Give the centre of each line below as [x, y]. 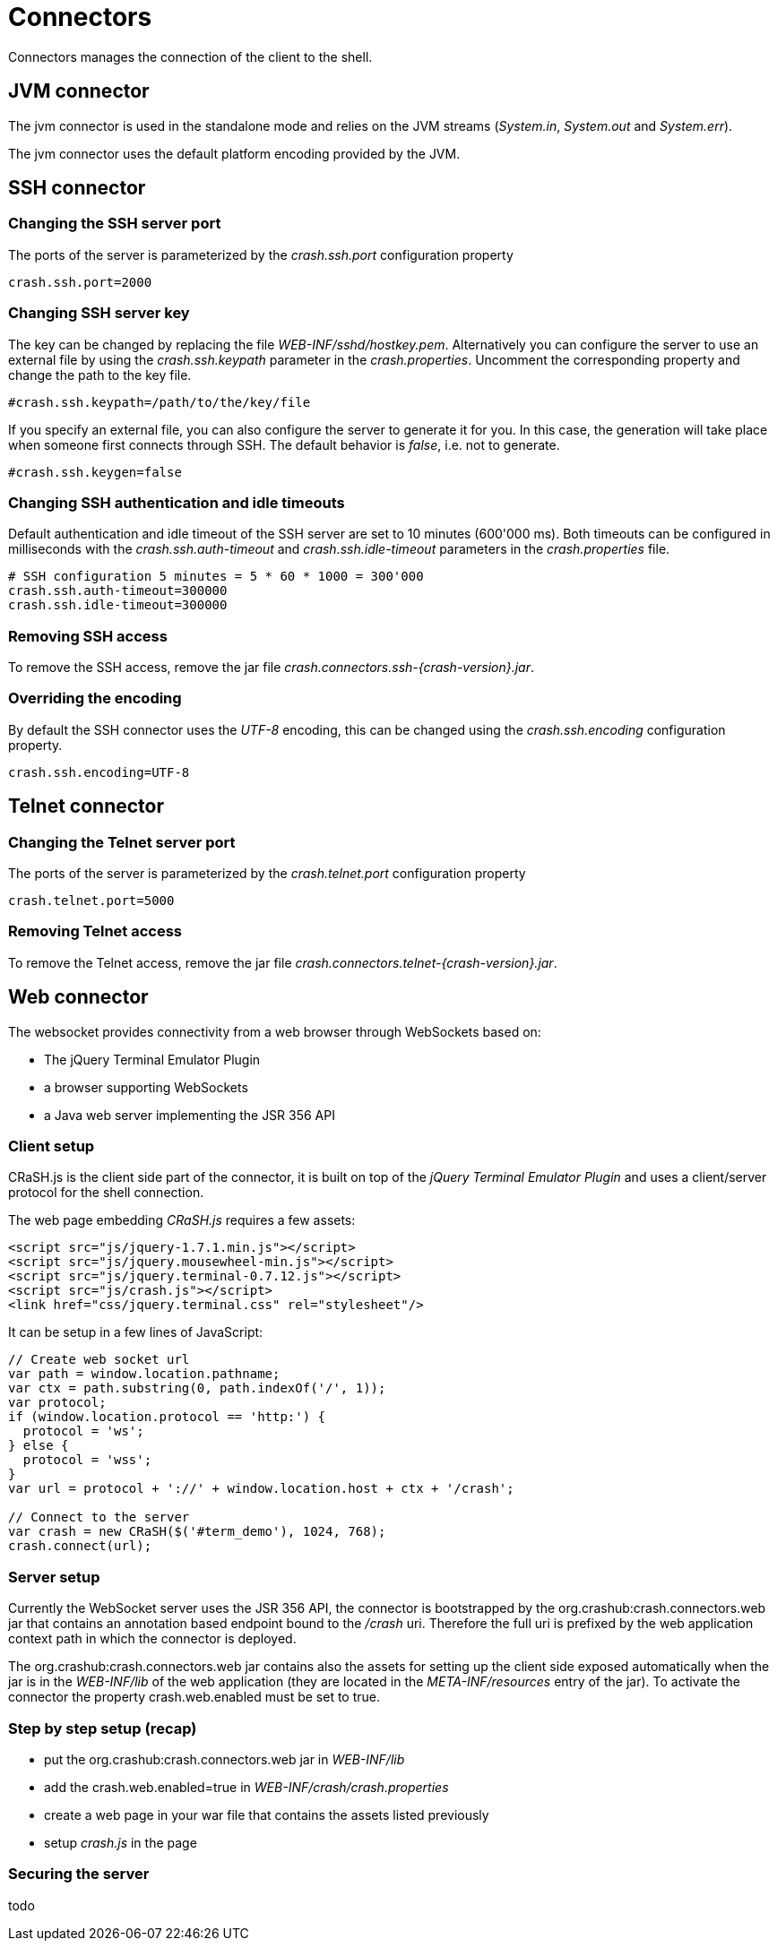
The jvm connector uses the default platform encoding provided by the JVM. [234, 153]
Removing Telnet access [95, 931]
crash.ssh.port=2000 [80, 282]
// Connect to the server [99, 1517]
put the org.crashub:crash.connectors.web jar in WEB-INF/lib [224, 1759]
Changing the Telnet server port [122, 842]
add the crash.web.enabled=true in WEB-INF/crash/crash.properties [246, 1787]
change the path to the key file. [100, 375]
